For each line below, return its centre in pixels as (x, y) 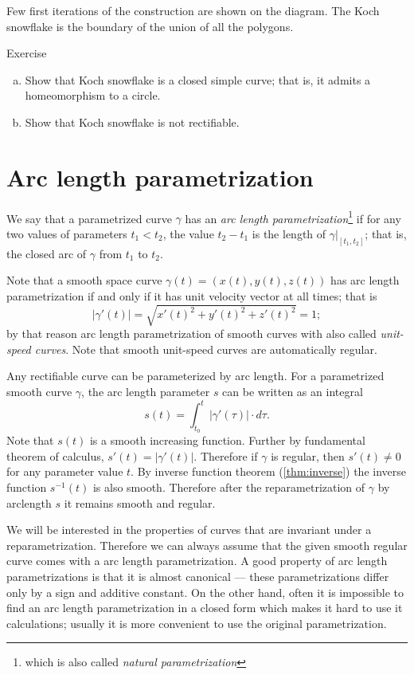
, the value (188, 233)
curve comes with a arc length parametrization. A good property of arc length (197, 561)
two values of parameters (67, 233)
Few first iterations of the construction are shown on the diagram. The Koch (193, 10)
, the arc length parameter (146, 391)
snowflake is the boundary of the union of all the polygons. (150, 26)
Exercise (27, 53)
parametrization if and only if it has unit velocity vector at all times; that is (192, 295)
